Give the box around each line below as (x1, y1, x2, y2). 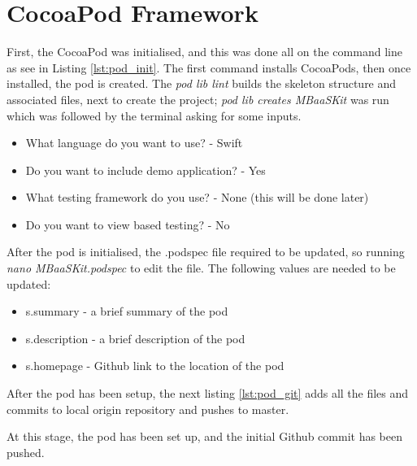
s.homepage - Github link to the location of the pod (25, 357, 285, 374)
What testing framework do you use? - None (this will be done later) (25, 189, 369, 206)
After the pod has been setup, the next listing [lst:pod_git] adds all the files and (7, 385, 409, 402)
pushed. (7, 443, 45, 460)
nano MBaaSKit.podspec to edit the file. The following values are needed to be (7, 259, 396, 277)
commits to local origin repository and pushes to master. (7, 400, 289, 417)
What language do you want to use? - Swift (25, 134, 243, 151)
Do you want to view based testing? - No (25, 216, 230, 233)
